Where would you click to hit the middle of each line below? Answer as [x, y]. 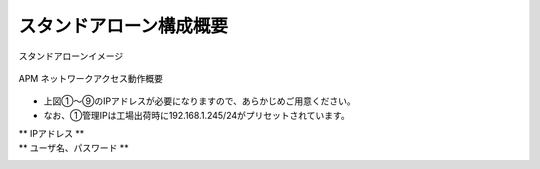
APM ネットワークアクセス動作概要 [91, 78]
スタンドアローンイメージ [71, 56]
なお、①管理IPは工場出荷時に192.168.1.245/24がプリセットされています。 [196, 115]
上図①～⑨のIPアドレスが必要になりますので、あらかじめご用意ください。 [200, 101]
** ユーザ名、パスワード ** [73, 147]
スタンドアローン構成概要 [123, 26]
